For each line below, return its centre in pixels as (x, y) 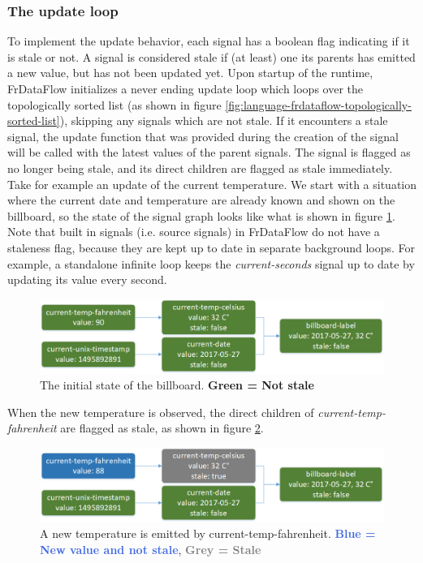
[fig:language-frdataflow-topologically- (318, 104)
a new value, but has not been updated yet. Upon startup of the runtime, (190, 73)
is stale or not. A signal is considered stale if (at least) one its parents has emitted (211, 56)
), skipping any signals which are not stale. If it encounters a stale (224, 120)
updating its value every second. (87, 279)
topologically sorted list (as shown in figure (114, 104)
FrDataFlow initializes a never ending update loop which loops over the (185, 88)
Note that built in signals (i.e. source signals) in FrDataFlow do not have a (194, 232)
